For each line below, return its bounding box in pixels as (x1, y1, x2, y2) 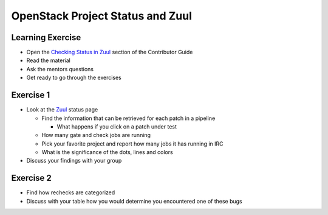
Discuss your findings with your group (26, 157, 122, 164)
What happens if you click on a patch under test (56, 122, 177, 130)
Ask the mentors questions (26, 65, 94, 72)
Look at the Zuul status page (26, 106, 98, 113)
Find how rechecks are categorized (26, 189, 115, 196)
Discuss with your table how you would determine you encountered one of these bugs (26, 197, 242, 205)
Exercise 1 (11, 90, 50, 100)
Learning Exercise (11, 32, 81, 43)
